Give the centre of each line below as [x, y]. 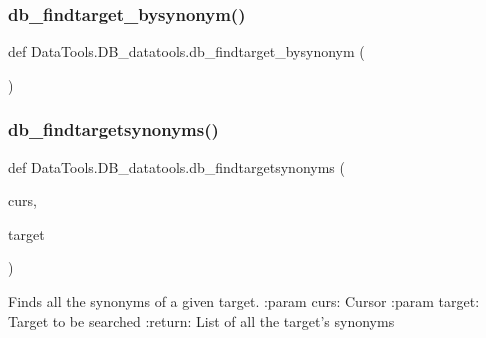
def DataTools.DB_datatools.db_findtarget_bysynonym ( [186, 51]
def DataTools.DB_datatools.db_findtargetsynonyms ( [176, 166]
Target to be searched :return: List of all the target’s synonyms [201, 320]
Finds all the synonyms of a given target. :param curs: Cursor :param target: [244, 301]
